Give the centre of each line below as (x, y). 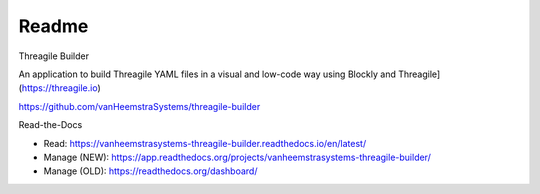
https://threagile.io (59, 88)
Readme (53, 26)
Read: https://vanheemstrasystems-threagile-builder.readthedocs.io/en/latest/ (205, 143)
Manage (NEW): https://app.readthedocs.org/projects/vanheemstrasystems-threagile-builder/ (237, 157)
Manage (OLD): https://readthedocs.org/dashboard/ (150, 171)
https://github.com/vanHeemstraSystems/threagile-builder (139, 106)
